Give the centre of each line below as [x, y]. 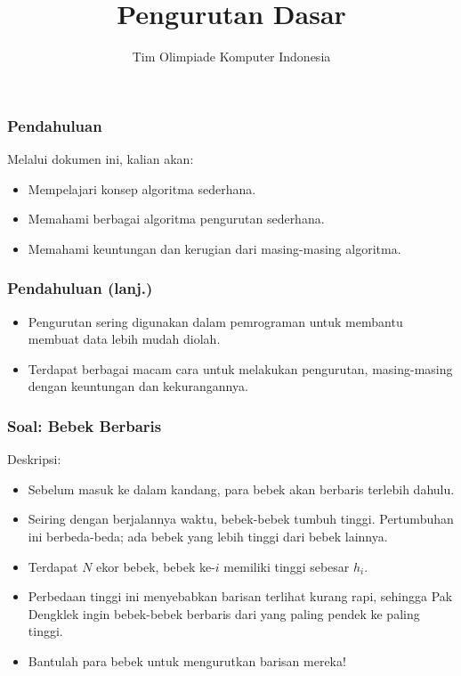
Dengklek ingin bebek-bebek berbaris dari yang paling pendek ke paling [224, 613]
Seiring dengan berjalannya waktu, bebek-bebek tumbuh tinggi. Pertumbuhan [241, 519]
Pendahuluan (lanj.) [80, 288]
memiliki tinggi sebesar [287, 566]
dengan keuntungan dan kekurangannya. [138, 386]
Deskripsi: [34, 459]
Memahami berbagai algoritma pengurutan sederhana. [176, 219]
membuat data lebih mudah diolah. [124, 339]
